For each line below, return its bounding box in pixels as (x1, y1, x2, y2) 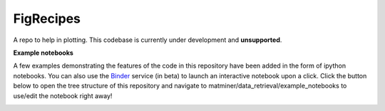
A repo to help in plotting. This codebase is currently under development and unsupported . (13, 36, 282, 44)
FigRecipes (13, 11, 81, 26)
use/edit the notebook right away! (13, 91, 113, 100)
